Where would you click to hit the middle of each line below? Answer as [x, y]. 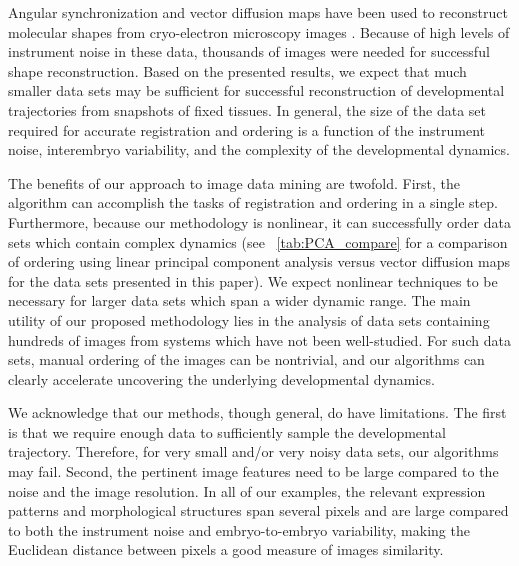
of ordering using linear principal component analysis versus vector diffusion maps [259, 261]
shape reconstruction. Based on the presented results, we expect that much [237, 70]
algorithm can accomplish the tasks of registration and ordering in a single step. [253, 202]
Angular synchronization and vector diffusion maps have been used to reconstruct [258, 12]
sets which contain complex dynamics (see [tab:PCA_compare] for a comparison [258, 241]
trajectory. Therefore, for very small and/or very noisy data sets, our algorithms [253, 451]
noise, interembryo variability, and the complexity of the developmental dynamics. [259, 149]
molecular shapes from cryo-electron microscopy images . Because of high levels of [259, 31]
